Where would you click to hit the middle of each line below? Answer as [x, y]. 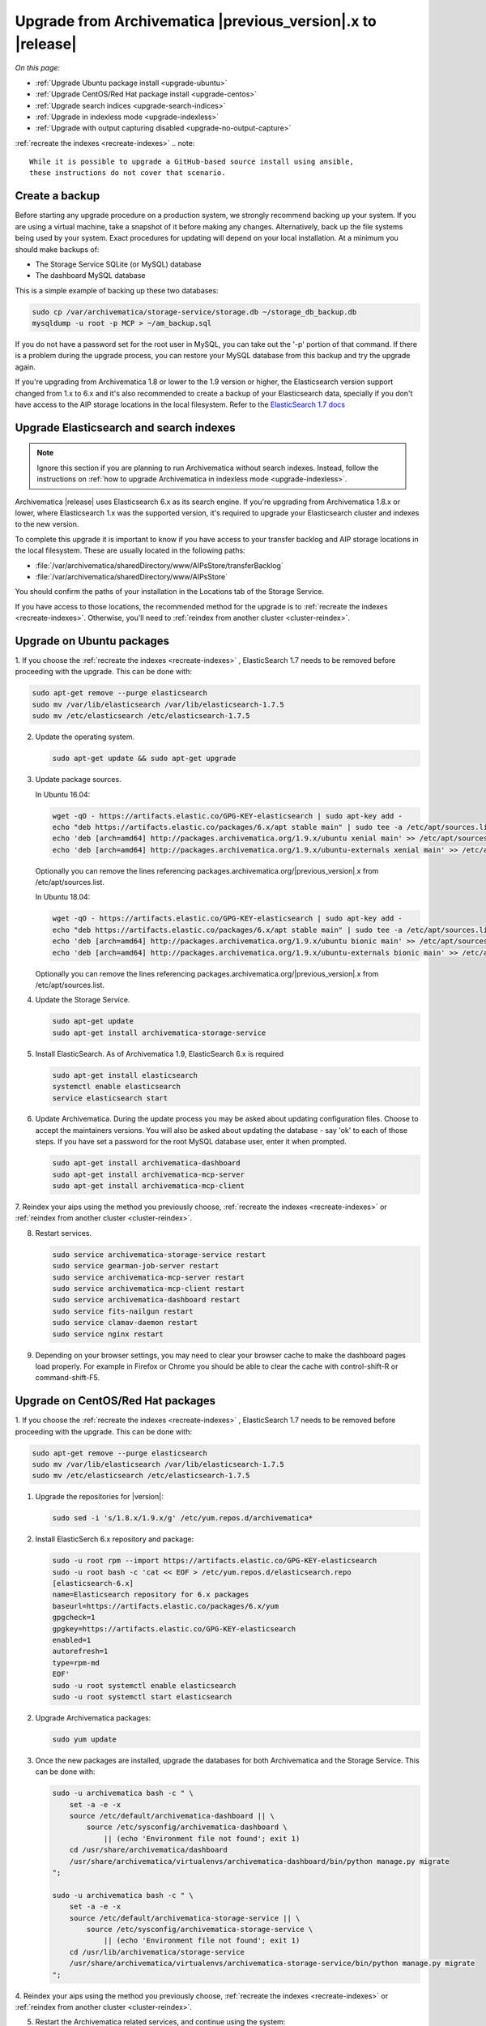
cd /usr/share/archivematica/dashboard [149, 1850]
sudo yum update [85, 1739]
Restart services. [64, 1233]
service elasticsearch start [110, 1098]
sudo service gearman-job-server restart [136, 1266]
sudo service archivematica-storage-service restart [159, 1254]
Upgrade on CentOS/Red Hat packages [115, 1401]
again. [26, 367]
